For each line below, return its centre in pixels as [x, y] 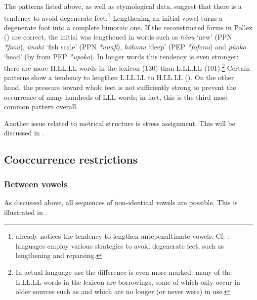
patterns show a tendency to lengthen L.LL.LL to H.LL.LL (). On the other [119, 77]
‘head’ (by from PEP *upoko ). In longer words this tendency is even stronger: [121, 56]
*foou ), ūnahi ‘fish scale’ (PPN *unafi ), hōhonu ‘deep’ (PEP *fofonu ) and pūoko [125, 47]
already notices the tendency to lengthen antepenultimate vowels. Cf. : [122, 236]
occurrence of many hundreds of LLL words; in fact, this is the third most [116, 97]
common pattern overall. [41, 107]
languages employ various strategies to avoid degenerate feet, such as [120, 245]
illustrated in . [26, 212]
